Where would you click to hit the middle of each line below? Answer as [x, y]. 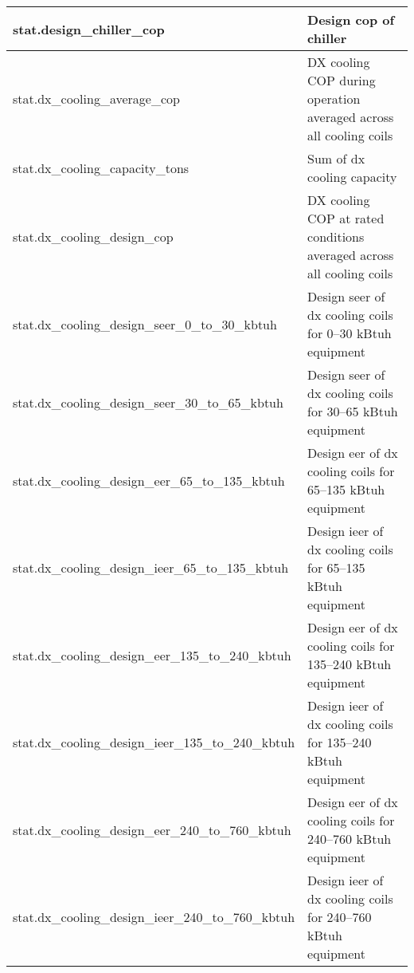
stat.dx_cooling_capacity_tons [101, 167]
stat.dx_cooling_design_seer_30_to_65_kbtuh [148, 402]
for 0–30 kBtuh [350, 333]
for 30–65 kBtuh [353, 411]
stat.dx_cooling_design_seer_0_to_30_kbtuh [145, 324]
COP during [342, 80]
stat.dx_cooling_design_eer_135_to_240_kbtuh [152, 655]
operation [334, 98]
